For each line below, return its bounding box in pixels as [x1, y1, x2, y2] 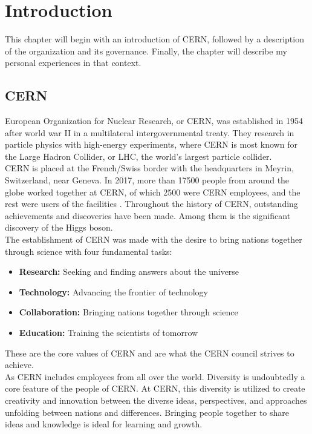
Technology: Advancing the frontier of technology [19, 285, 208, 298]
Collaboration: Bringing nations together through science [19, 306, 238, 318]
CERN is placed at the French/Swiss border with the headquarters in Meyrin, [5, 162, 294, 174]
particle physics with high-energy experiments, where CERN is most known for [5, 138, 297, 151]
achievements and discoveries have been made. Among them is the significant [5, 209, 291, 222]
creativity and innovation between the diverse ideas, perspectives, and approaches [5, 393, 307, 406]
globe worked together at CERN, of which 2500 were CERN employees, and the [5, 185, 301, 198]
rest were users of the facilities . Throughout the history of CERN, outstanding [5, 197, 298, 210]
